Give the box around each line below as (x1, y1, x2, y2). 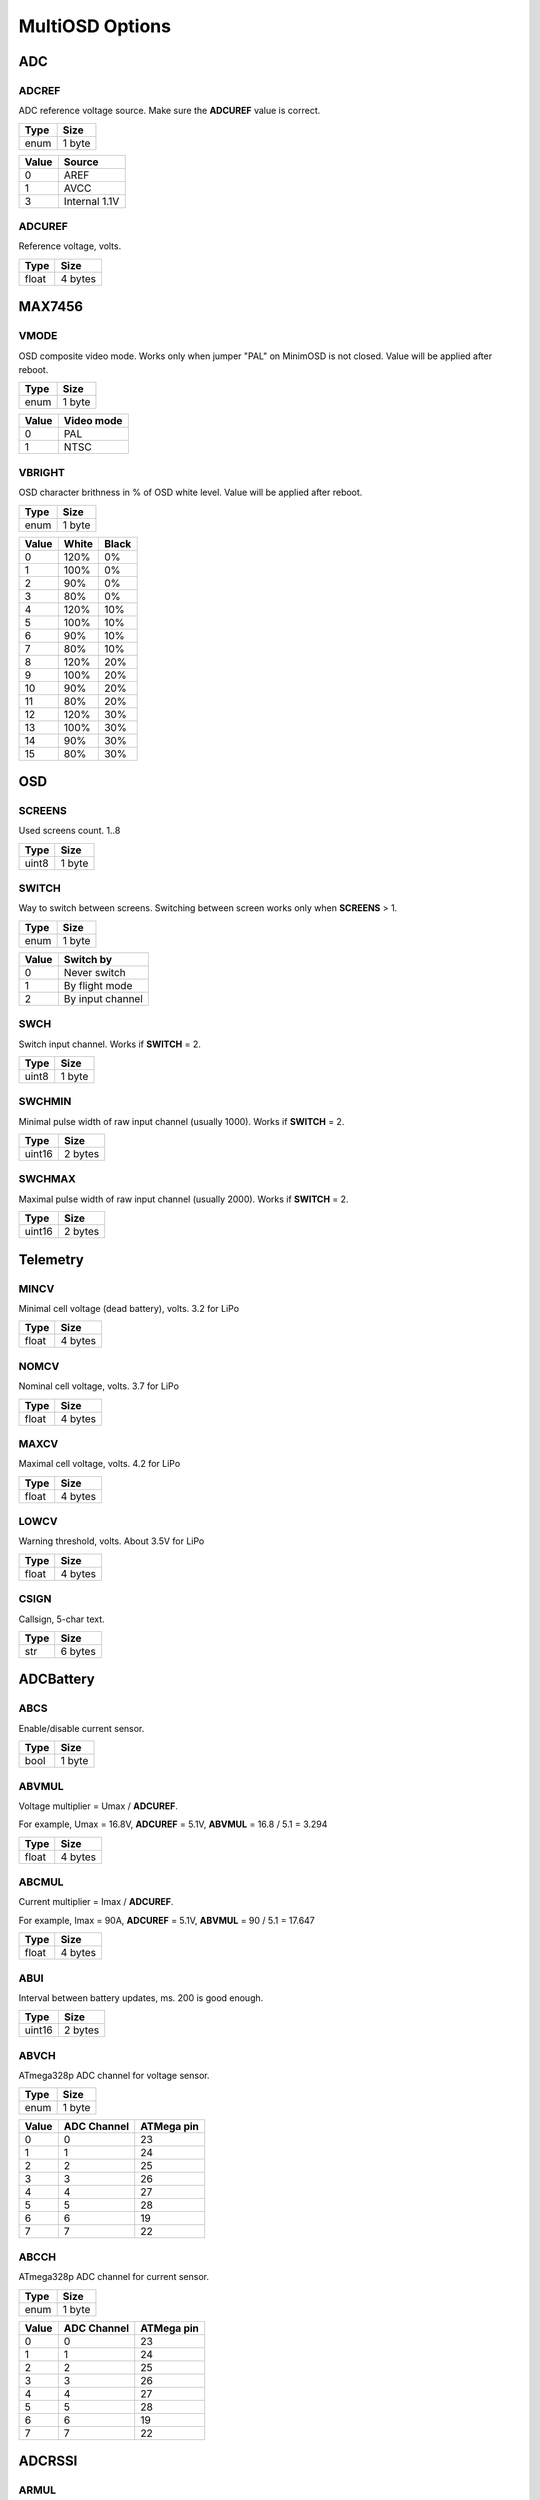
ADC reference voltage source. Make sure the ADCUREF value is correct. (18, 105, 321, 117)
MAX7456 (18, 298, 84, 315)
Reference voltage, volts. (18, 240, 122, 252)
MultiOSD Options (18, 15, 172, 37)
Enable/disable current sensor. (18, 1722, 145, 1734)
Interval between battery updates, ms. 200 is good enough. (18, 1991, 264, 2004)
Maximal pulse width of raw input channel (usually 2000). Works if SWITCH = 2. (18, 1193, 349, 1205)
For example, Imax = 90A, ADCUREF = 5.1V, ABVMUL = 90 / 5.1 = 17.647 (18, 1914, 315, 1926)
